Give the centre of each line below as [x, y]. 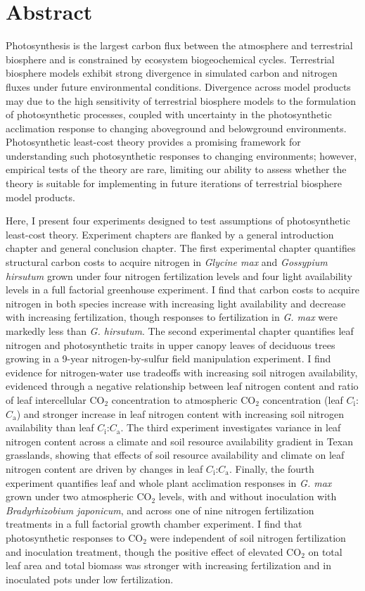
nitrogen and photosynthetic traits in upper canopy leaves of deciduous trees [171, 344]
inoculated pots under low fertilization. [90, 579]
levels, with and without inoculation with [248, 496]
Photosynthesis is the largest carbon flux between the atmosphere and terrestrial [179, 45]
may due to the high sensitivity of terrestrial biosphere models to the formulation [181, 100]
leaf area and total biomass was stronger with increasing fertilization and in [168, 565]
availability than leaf [50, 427]
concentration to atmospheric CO [184, 399]
